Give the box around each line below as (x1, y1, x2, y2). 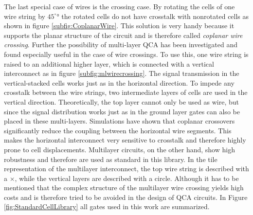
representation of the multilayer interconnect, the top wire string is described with (4, 163, 249, 174)
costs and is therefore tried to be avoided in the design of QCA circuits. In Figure (4, 192, 248, 202)
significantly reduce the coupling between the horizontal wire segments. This (4, 125, 232, 135)
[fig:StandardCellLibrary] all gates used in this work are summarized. (4, 201, 210, 212)
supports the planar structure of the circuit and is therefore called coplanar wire (4, 30, 243, 40)
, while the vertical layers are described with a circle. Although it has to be (15, 173, 239, 183)
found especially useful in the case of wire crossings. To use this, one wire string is (4, 49, 249, 59)
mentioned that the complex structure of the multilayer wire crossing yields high (4, 182, 244, 193)
